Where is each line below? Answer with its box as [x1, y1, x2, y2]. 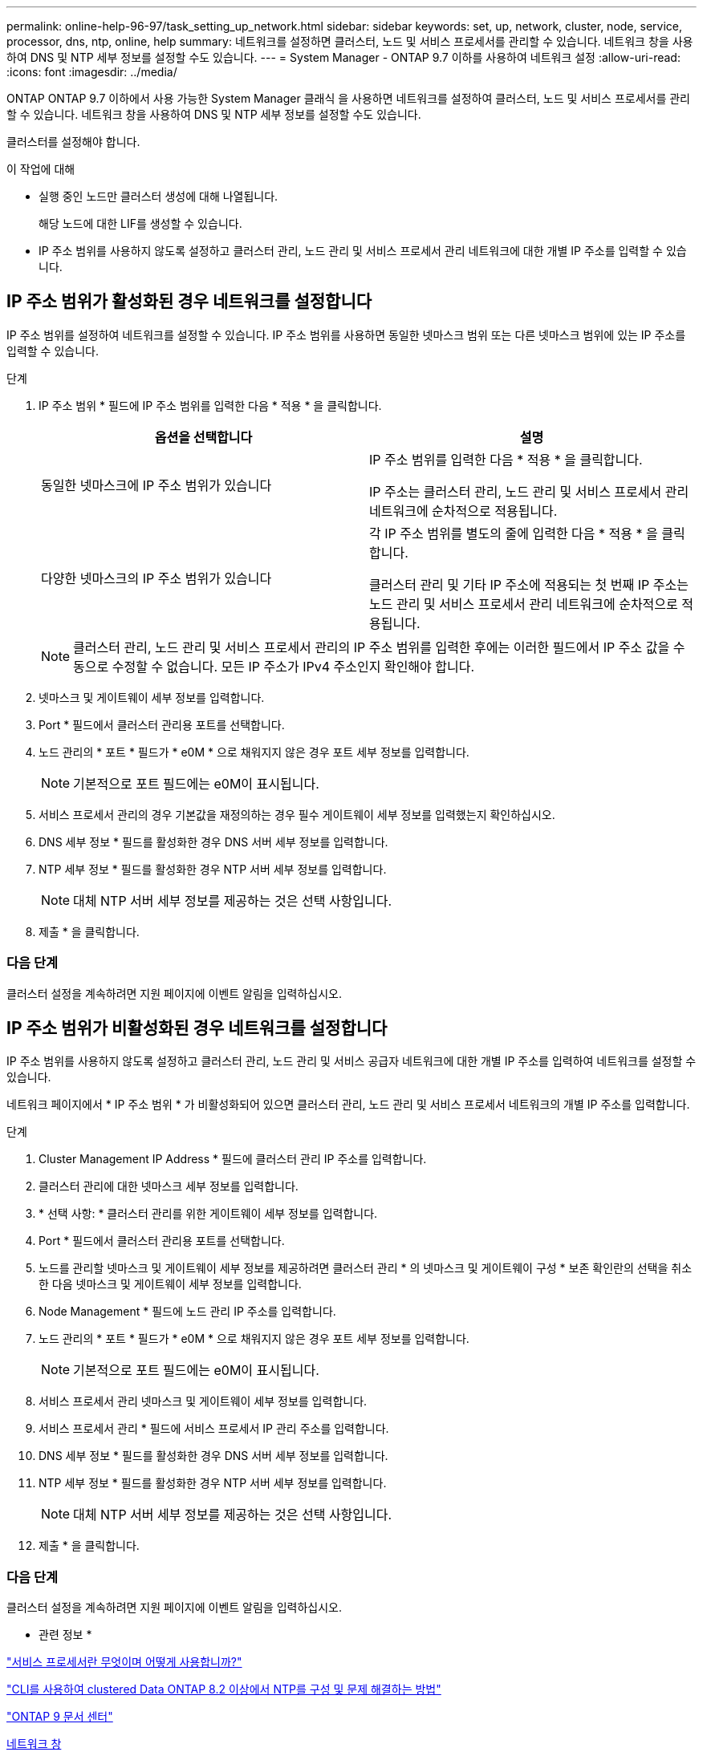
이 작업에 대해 [6, 162, 75, 176]
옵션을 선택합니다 [154, 428, 253, 445]
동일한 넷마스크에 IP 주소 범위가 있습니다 [41, 477, 272, 493]
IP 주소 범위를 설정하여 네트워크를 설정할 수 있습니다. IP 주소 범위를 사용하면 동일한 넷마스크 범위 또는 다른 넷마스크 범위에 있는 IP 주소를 [6, 327, 686, 342]
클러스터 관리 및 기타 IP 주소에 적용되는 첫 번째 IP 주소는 [369, 576, 689, 593]
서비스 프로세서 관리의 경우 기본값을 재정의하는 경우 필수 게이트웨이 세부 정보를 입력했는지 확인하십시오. [39, 807, 555, 821]
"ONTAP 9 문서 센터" [6, 1709, 113, 1724]
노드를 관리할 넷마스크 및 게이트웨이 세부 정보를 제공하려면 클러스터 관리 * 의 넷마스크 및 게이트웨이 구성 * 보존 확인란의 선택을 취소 [39, 1261, 693, 1275]
